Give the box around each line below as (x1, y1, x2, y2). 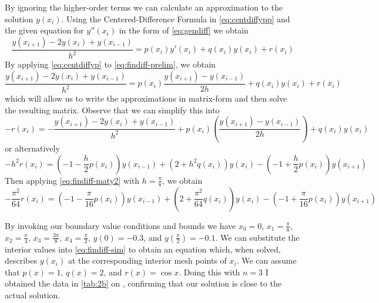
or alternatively (5, 142, 60, 154)
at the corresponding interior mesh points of (68, 254, 227, 267)
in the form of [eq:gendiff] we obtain (119, 24, 249, 36)
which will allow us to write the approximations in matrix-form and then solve (5, 92, 287, 105)
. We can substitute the (215, 231, 300, 243)
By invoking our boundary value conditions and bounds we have (5, 219, 236, 231)
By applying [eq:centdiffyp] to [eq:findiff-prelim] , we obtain (5, 58, 216, 70)
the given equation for (5, 24, 84, 36)
